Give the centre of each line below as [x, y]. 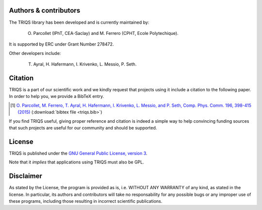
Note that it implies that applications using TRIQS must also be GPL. [76, 162]
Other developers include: [35, 53]
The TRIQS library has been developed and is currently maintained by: [79, 22]
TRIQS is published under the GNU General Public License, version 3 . [78, 153]
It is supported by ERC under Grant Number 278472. [61, 44]
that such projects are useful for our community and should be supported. [83, 128]
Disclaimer [25, 176]
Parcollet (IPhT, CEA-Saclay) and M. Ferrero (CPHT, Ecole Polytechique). [106, 33]
